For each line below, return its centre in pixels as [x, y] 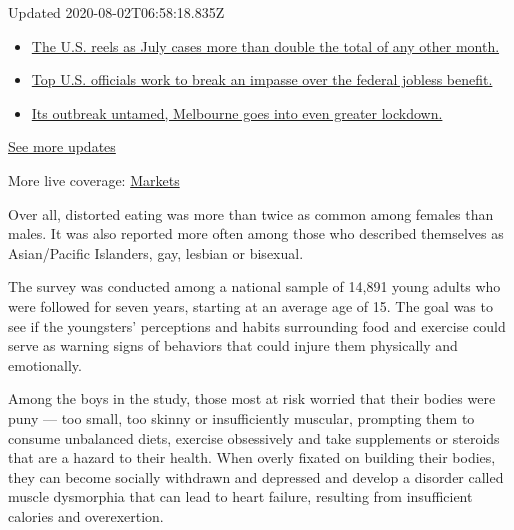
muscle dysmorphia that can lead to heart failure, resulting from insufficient [240, 496]
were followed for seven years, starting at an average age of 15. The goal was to [250, 305]
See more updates [62, 146]
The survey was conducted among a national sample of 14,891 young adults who [254, 286]
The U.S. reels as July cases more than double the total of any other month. [265, 45]
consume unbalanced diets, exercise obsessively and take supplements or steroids [254, 437]
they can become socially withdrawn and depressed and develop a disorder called [256, 476]
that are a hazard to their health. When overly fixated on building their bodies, [252, 457]
